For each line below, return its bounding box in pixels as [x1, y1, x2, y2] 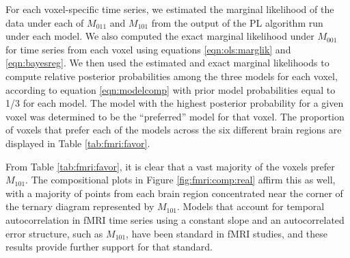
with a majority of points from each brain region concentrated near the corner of [5, 185, 343, 200]
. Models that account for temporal [177, 199, 325, 214]
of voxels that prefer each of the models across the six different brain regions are [5, 122, 342, 137]
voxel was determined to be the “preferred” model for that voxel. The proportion [5, 109, 345, 123]
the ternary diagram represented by [5, 199, 154, 214]
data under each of [5, 15, 84, 29]
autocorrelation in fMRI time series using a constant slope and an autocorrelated [5, 212, 345, 227]
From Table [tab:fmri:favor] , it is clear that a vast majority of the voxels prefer [5, 159, 335, 173]
